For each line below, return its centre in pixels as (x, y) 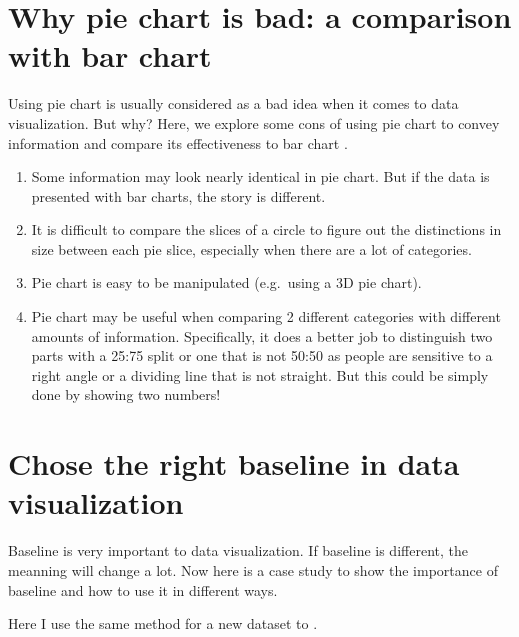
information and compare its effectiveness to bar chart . (178, 142)
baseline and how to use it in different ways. (143, 589)
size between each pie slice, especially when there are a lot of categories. (251, 248)
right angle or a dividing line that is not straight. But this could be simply (260, 374)
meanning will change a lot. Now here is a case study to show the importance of (253, 569)
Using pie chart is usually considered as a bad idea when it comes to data (233, 103)
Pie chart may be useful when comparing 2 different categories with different (266, 316)
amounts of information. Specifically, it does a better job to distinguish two (262, 335)
